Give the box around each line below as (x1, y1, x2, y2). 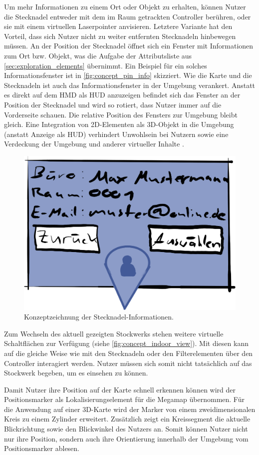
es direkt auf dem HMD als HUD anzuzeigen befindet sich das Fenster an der (4, 89, 241, 100)
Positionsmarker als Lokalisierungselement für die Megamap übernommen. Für (4, 394, 245, 404)
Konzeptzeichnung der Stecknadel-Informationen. (24, 311, 174, 322)
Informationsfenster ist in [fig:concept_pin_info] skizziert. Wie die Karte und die (4, 70, 252, 80)
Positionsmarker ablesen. (4, 443, 80, 453)
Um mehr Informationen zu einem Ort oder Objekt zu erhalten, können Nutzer (4, 1, 246, 11)
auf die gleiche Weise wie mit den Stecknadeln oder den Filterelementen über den (4, 347, 253, 358)
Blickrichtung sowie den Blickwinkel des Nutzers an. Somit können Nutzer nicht (4, 423, 248, 434)
